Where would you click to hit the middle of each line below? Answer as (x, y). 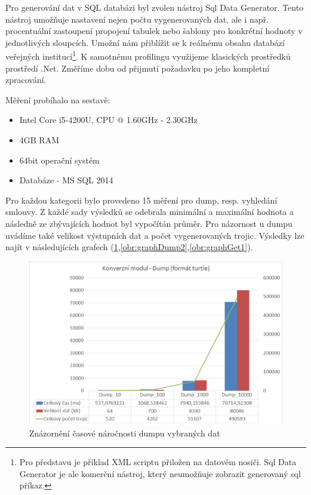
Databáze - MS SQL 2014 (66, 180)
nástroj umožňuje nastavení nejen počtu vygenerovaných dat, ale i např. (137, 19)
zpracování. (26, 80)
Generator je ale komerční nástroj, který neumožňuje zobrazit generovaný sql (160, 473)
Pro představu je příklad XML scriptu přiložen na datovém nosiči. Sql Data (158, 462)
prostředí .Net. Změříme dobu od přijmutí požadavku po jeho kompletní (138, 68)
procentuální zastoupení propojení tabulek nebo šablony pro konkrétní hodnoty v (154, 31)
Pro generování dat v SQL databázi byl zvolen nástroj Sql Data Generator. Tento (155, 7)
